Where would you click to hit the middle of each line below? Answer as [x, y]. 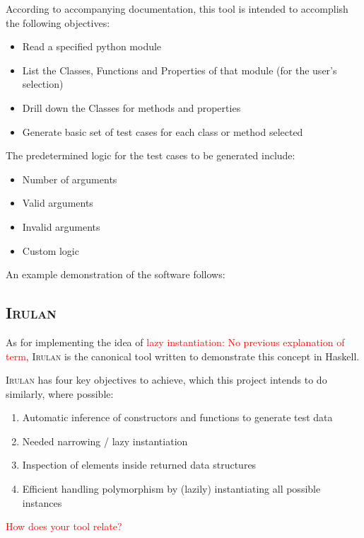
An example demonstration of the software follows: [116, 274]
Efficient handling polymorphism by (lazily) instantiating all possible [171, 489]
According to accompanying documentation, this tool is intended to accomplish [177, 8]
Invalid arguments [61, 226]
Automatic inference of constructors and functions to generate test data [177, 417]
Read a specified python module [92, 46]
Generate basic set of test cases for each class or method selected [163, 131]
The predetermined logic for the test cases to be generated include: [151, 155]
